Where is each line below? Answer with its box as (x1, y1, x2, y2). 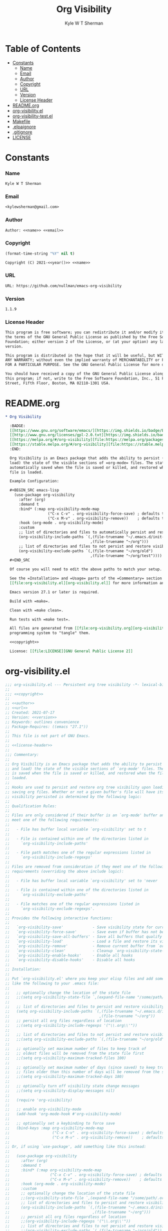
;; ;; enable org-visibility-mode (5, 1107, 81, 1112)
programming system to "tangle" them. (9, 631, 91, 636)
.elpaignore (12, 124, 36, 130)
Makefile (12, 118, 30, 124)
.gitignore (12, 129, 32, 135)
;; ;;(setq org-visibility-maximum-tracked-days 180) (5, 1074, 124, 1079)
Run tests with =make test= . (9, 617, 70, 622)
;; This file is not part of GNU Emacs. (5, 733, 91, 738)
